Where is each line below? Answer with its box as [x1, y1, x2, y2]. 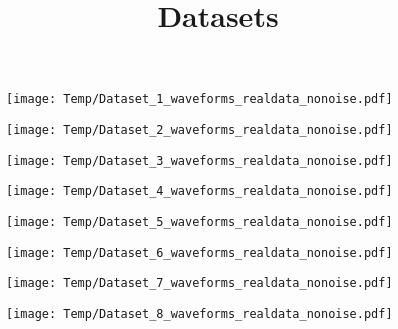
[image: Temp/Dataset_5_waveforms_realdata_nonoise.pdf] [6, 215, 393, 229]
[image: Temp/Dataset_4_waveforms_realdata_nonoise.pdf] [6, 184, 393, 199]
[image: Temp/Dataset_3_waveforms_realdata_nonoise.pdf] [6, 153, 393, 168]
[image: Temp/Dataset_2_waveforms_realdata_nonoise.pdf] [6, 123, 393, 138]
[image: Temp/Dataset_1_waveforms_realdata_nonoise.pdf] [6, 92, 393, 107]
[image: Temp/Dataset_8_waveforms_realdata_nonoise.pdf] [6, 306, 393, 321]
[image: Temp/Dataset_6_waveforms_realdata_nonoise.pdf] [6, 245, 393, 260]
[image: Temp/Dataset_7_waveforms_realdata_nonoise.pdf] [6, 276, 393, 291]
